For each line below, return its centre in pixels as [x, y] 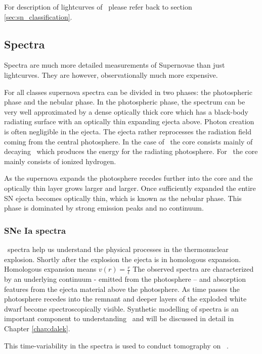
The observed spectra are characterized [193, 269]
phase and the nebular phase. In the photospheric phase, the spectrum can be [125, 102]
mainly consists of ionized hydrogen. [60, 161]
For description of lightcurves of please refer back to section [98, 7]
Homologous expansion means [50, 269]
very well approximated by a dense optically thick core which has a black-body [126, 111]
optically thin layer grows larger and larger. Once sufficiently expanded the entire [130, 188]
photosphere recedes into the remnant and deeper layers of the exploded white [125, 299]
